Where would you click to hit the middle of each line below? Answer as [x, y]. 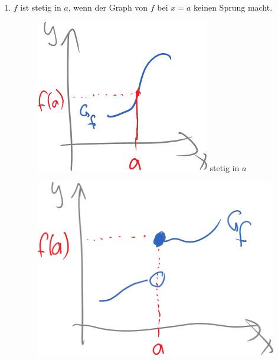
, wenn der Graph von [108, 7]
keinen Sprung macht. [233, 7]
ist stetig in [41, 7]
